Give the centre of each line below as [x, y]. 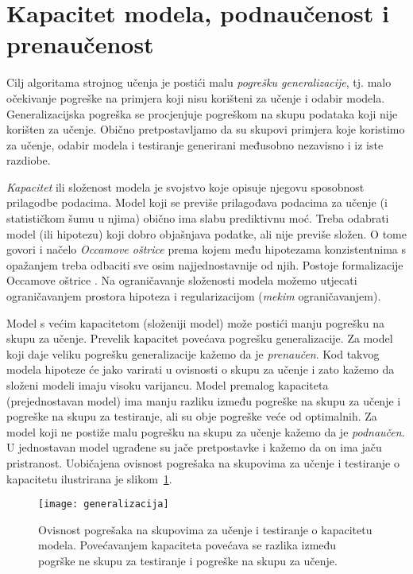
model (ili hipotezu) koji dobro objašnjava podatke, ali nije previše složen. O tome [206, 233]
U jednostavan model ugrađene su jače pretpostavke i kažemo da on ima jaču [194, 447]
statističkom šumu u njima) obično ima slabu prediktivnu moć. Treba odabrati [198, 218]
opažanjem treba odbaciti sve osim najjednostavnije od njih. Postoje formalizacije [205, 264]
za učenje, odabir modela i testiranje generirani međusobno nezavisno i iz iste [195, 144]
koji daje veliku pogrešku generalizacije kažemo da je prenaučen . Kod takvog [193, 353]
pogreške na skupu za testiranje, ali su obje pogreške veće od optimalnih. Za [192, 416]
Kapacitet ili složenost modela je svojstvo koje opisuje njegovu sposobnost [185, 186]
